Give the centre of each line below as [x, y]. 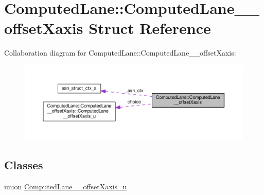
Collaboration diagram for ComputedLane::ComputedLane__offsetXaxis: [120, 53]
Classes [24, 164]
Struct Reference [150, 28]
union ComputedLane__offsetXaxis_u [66, 186]
